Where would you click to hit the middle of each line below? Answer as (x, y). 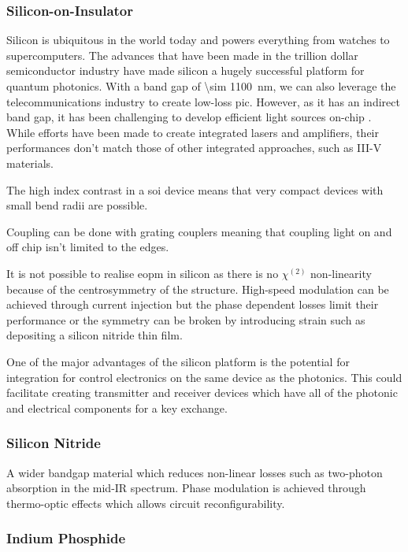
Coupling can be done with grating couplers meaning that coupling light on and (199, 231)
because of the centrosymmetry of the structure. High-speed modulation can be (198, 289)
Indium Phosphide (66, 538)
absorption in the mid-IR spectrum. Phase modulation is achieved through (186, 488)
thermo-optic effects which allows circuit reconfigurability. (146, 503)
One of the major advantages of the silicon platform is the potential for (178, 361)
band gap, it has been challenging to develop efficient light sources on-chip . (189, 117)
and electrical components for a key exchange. (117, 408)
